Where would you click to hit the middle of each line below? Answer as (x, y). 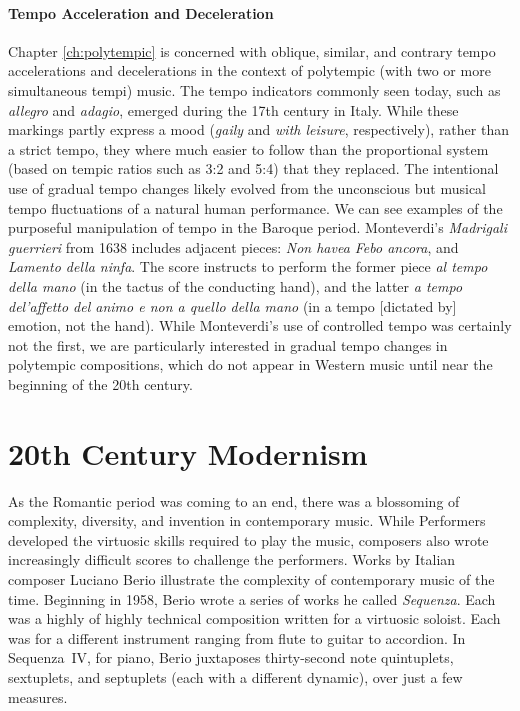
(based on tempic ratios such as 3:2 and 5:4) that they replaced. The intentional (253, 168)
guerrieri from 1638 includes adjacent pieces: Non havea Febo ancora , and (233, 246)
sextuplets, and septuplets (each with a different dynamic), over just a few (235, 676)
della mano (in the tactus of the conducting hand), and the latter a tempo (235, 285)
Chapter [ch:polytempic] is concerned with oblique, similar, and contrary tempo (252, 50)
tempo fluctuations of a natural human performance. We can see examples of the (255, 207)
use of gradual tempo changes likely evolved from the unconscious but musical (247, 187)
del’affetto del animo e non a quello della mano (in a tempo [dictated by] (232, 305)
